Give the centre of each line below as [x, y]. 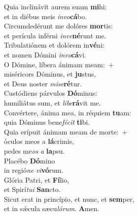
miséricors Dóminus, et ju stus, [50, 74]
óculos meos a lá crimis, [39, 141]
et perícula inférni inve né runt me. [55, 35]
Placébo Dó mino [30, 160]
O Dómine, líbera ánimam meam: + [59, 64]
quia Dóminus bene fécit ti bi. [47, 122]
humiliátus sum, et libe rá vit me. [52, 102]
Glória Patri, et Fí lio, [37, 179]
